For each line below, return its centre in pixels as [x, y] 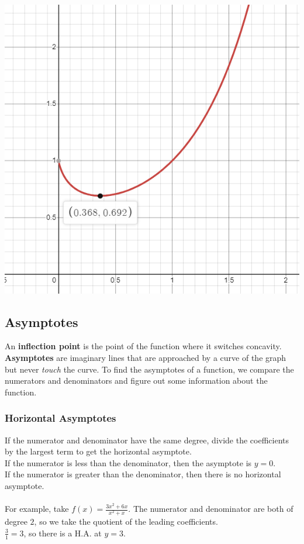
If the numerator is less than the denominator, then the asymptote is [128, 462]
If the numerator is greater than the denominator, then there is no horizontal [143, 474]
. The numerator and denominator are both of [211, 509]
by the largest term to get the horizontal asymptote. [98, 451]
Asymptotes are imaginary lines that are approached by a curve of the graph [146, 358]
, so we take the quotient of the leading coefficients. [126, 521]
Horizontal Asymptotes [61, 418]
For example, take [37, 509]
